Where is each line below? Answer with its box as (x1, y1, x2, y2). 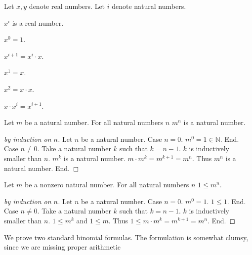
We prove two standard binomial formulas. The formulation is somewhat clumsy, (4, 232, 249, 242)
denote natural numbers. (112, 1, 186, 11)
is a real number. (12, 17, 64, 28)
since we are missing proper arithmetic (4, 242, 121, 252)
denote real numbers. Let (29, 1, 105, 11)
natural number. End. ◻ (4, 163, 79, 173)
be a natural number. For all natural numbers (25, 117, 164, 127)
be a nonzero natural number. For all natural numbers (25, 179, 189, 190)
